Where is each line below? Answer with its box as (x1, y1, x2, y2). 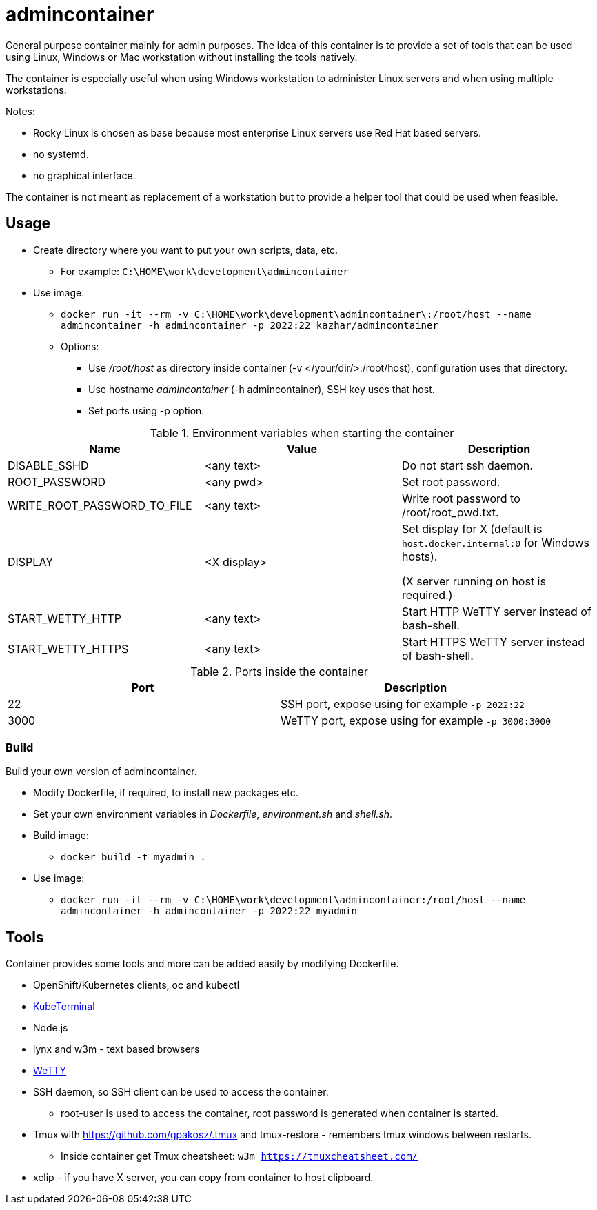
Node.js (33, 1022, 68, 1034)
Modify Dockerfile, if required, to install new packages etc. (33, 787, 298, 799)
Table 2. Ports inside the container (190, 664, 368, 678)
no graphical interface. (33, 169, 136, 181)
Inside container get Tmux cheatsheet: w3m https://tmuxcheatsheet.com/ (61, 1150, 418, 1162)
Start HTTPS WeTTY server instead (401, 634, 585, 649)
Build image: (33, 829, 90, 842)
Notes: (6, 105, 35, 117)
